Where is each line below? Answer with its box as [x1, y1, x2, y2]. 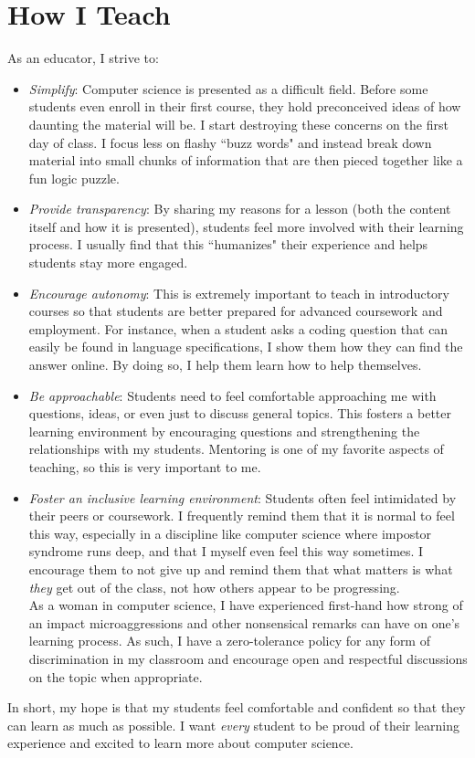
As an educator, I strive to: [7, 48, 159, 68]
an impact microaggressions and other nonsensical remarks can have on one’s [28, 613, 460, 632]
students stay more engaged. [28, 253, 188, 272]
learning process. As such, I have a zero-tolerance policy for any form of [28, 631, 430, 650]
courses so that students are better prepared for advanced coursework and [28, 301, 443, 321]
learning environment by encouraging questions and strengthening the [28, 421, 420, 440]
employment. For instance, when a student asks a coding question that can [28, 319, 449, 338]
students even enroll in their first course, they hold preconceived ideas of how [28, 97, 461, 116]
